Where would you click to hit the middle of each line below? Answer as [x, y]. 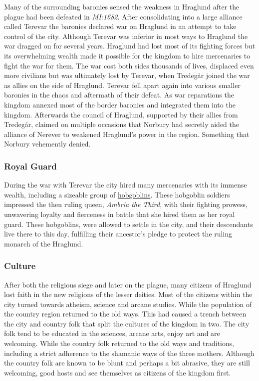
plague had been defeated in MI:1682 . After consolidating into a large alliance [123, 16]
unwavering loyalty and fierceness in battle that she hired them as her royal [120, 214]
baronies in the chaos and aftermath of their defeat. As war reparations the [119, 95]
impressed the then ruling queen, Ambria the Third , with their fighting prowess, [126, 204]
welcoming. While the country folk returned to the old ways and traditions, [119, 343]
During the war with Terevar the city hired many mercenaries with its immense [126, 185]
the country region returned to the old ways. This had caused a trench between [125, 314]
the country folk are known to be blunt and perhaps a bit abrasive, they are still [127, 363]
